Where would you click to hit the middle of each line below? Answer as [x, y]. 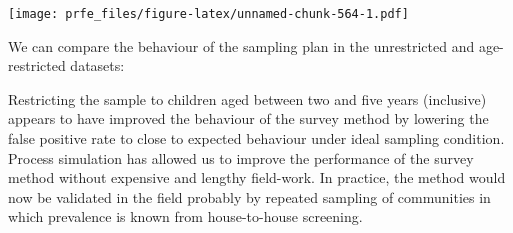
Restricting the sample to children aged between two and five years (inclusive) [247, 98]
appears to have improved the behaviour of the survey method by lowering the [248, 118]
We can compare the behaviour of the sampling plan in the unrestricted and [241, 45]
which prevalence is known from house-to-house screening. [185, 216]
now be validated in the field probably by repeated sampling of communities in [249, 196]
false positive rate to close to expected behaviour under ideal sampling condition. [256, 138]
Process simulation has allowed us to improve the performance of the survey [241, 157]
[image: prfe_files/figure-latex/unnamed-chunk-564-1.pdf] [208, 14]
